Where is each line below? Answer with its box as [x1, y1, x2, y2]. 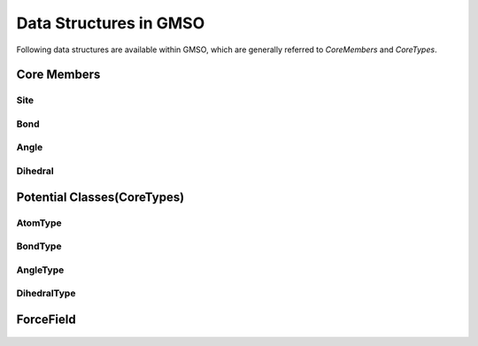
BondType [16, 240, 62, 252]
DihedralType [16, 288, 76, 300]
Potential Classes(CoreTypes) [16, 189, 185, 204]
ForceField [16, 311, 76, 327]
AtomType [16, 217, 62, 229]
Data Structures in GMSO [16, 13, 205, 33]
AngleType [16, 264, 65, 276]
